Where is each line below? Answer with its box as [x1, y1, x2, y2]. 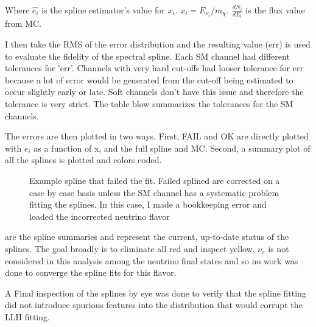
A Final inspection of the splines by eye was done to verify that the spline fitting [5, 286, 306, 299]
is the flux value [245, 4, 305, 16]
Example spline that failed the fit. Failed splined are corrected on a [29, 174, 280, 186]
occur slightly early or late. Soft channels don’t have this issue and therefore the [5, 85, 304, 98]
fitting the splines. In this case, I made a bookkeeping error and [29, 198, 267, 211]
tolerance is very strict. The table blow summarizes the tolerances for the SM [5, 97, 293, 110]
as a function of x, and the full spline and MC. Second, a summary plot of [33, 141, 311, 154]
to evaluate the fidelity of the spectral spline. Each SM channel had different [5, 49, 290, 62]
